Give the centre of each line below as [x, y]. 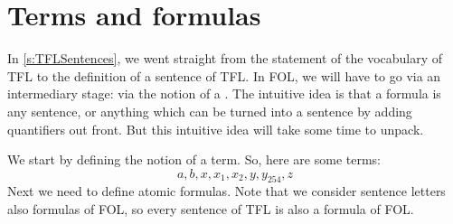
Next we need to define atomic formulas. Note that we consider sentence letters [226, 191]
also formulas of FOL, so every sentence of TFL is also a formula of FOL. [211, 209]
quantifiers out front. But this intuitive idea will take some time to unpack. [216, 129]
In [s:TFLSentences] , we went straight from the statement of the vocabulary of [225, 58]
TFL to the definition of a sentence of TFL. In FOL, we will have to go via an [224, 75]
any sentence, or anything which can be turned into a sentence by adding [210, 111]
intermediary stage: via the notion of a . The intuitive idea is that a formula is [224, 93]
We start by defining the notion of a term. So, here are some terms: [194, 159]
